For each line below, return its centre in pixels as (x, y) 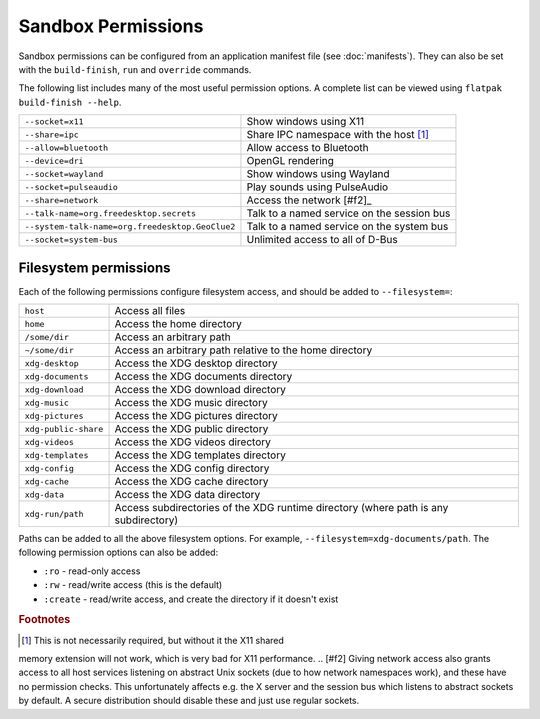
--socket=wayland (64, 173)
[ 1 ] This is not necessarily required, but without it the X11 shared (153, 640)
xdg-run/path (54, 513)
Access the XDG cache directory (191, 482)
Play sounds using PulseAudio (317, 187)
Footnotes (44, 620)
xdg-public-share (64, 428)
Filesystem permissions (94, 267)
